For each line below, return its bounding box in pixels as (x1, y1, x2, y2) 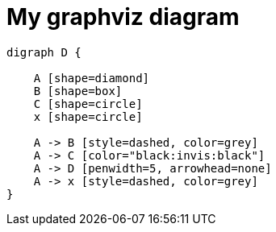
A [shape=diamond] (33, 71, 150, 85)
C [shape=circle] (33, 97, 143, 110)
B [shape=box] (33, 84, 123, 97)
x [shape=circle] (33, 110, 143, 123)
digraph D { (6, 45, 82, 59)
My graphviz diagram (6, 3, 240, 31)
